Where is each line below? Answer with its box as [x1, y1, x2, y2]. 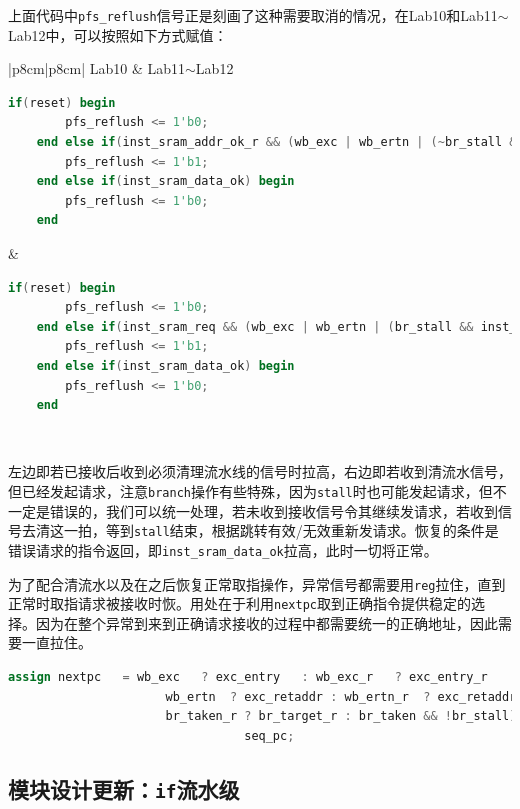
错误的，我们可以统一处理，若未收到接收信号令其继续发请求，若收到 [49, 500, 498, 521]
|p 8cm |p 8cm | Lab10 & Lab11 [8, 58, 186, 79]
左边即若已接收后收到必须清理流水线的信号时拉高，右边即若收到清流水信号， [8, 461, 512, 482]
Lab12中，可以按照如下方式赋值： [8, 24, 228, 45]
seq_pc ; [244, 728, 295, 743]
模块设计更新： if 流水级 [8, 773, 240, 804]
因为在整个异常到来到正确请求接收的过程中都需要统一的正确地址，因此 [35, 612, 498, 633]
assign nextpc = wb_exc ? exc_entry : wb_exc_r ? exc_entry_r [8, 670, 488, 684]
